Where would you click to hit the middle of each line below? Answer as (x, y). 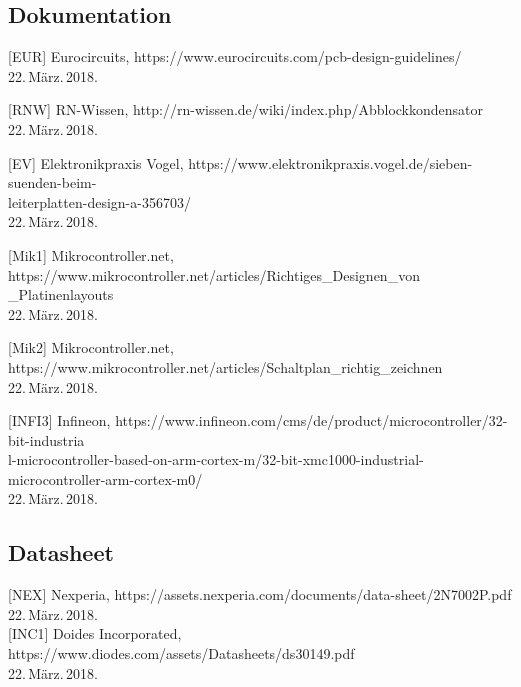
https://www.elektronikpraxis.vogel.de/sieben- (330, 162)
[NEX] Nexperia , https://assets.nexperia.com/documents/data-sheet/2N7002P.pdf (260, 594)
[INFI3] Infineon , (59, 420)
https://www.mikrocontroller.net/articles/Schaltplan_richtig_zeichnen (225, 366)
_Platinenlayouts (61, 294)
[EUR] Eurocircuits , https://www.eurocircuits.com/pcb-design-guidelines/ (235, 56)
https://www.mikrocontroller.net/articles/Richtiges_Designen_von (214, 274)
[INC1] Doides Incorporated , (95, 633)
